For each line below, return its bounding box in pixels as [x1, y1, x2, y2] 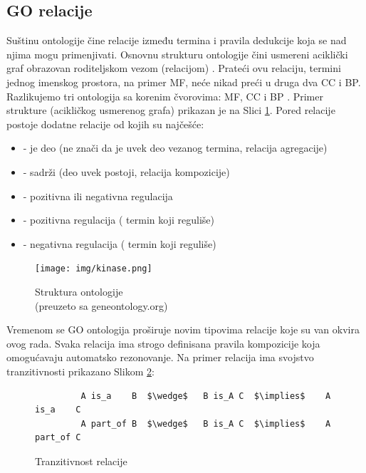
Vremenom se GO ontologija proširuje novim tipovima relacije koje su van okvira [6, 322, 360, 337]
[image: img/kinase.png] [35, 264, 152, 274]
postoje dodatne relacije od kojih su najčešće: [6, 116, 204, 131]
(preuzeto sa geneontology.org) [35, 298, 168, 313]
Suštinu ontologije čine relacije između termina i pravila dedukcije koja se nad [6, 33, 347, 48]
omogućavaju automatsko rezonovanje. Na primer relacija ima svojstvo [6, 350, 314, 365]
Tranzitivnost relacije [35, 453, 127, 468]
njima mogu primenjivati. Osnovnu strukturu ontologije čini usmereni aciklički [6, 46, 348, 61]
